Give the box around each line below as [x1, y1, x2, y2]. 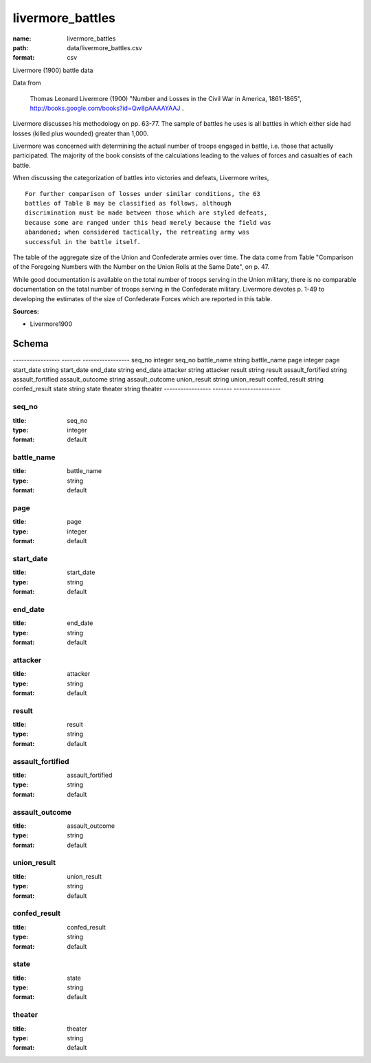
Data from [12, 79, 41, 87]
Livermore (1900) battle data [12, 66, 93, 74]
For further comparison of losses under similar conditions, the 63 [25, 190, 260, 197]
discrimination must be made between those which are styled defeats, [25, 209, 268, 217]
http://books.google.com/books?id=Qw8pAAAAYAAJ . [30, 104, 184, 112]
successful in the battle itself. [25, 238, 141, 245]
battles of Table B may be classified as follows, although [25, 199, 232, 208]
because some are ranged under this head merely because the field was [25, 219, 271, 226]
